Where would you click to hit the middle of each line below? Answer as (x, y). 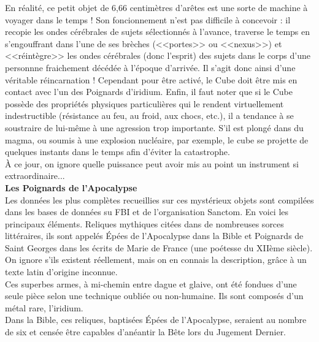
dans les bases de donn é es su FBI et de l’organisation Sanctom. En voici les (147, 212)
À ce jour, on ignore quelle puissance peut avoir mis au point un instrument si (152, 163)
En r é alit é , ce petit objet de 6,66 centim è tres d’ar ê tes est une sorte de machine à (156, 7)
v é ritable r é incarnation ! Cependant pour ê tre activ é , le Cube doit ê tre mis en (151, 79)
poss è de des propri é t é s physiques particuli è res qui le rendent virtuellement (144, 103)
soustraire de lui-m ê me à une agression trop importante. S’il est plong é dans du (154, 127)
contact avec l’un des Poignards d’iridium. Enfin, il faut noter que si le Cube (149, 92)
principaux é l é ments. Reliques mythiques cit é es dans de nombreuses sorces (144, 223)
